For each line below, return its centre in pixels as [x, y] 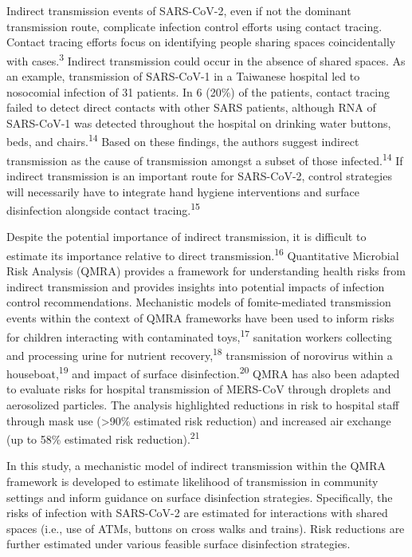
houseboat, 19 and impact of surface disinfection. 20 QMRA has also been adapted [203, 372]
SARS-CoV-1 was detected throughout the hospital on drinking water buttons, [199, 122]
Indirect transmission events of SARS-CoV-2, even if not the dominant [179, 10]
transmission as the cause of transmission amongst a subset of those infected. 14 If [205, 159]
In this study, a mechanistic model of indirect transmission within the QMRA [196, 466]
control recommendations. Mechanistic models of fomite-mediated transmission [199, 302]
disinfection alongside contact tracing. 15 [103, 209]
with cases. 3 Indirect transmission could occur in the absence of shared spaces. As [206, 59]
